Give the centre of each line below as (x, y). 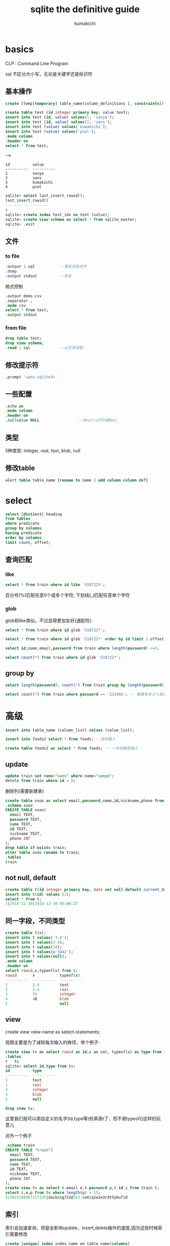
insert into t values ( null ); (36, 956)
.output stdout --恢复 (38, 276)
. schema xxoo (19, 805)
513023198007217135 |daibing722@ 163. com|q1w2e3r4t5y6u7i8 (67, 1198)
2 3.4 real (37, 989)
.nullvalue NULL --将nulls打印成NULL (61, 420)
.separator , (19, 301)
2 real (24, 1085)
